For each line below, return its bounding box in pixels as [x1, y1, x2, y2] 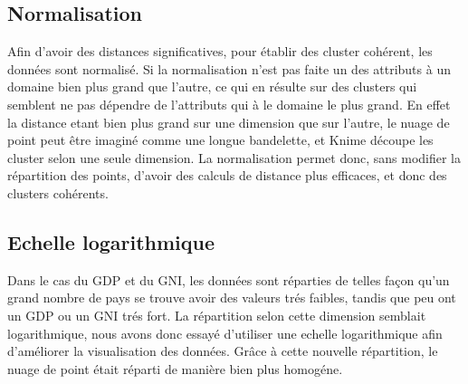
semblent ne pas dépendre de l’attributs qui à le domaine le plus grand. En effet [7, 94, 451, 113]
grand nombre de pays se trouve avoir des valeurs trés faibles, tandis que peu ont [7, 288, 456, 307]
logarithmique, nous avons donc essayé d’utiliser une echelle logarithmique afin [7, 323, 443, 342]
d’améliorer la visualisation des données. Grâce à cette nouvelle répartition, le [7, 341, 438, 360]
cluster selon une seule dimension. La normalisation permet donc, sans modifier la [7, 148, 461, 167]
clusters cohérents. [7, 183, 109, 202]
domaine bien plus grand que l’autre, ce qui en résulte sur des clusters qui [7, 77, 417, 96]
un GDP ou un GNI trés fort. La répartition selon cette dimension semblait [7, 305, 426, 324]
